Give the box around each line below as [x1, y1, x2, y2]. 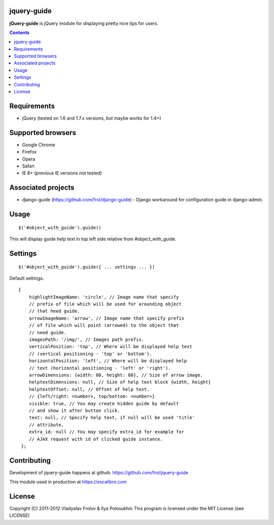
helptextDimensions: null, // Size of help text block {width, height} [28, 379, 211, 385]
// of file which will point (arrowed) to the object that [28, 323, 179, 328]
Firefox [22, 149, 37, 155]
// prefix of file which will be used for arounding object [28, 301, 182, 307]
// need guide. [28, 330, 67, 335]
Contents [9, 29, 30, 36]
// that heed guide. [28, 308, 80, 314]
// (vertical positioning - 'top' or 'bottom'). [28, 351, 152, 357]
